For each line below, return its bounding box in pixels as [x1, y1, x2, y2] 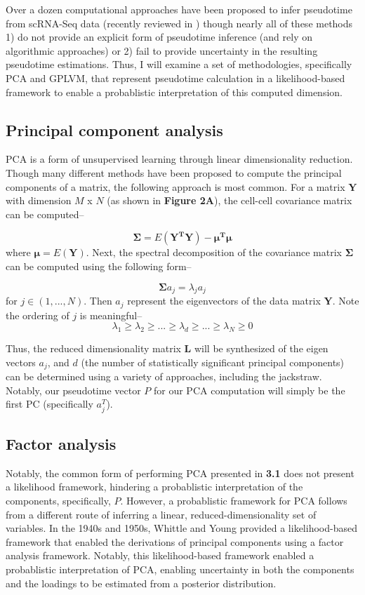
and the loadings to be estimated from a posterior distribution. [6, 575, 277, 590]
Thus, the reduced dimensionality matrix [6, 341, 181, 356]
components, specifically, [6, 493, 111, 507]
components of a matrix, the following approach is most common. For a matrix [6, 179, 345, 194]
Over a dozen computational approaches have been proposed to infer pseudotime [6, 2, 352, 16]
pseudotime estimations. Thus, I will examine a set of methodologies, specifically [6, 57, 352, 72]
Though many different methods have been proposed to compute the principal [6, 165, 342, 180]
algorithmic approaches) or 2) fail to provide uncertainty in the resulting [6, 43, 318, 58]
